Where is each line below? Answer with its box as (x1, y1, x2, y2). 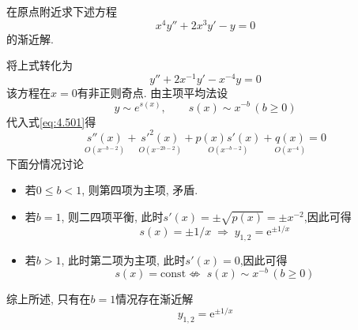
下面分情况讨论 (6, 155, 84, 171)
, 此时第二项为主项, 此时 (61, 251, 186, 268)
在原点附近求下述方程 (6, 3, 117, 19)
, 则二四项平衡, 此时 (61, 208, 164, 225)
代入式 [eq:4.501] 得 (6, 113, 96, 129)
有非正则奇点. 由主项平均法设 (77, 84, 228, 100)
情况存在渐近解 (115, 291, 194, 307)
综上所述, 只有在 (6, 291, 91, 307)
